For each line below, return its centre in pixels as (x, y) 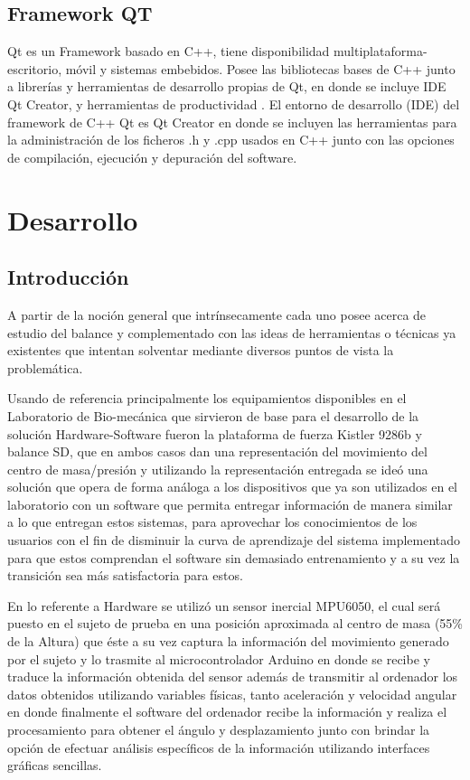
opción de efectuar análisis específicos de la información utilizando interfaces (219, 747)
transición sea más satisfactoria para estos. (125, 575)
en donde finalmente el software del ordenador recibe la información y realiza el (227, 712)
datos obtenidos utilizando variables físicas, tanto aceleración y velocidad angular (232, 694)
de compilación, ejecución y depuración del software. (152, 157)
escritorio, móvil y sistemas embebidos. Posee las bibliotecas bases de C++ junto (231, 68)
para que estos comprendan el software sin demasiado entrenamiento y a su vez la (234, 557)
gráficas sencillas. (55, 765)
